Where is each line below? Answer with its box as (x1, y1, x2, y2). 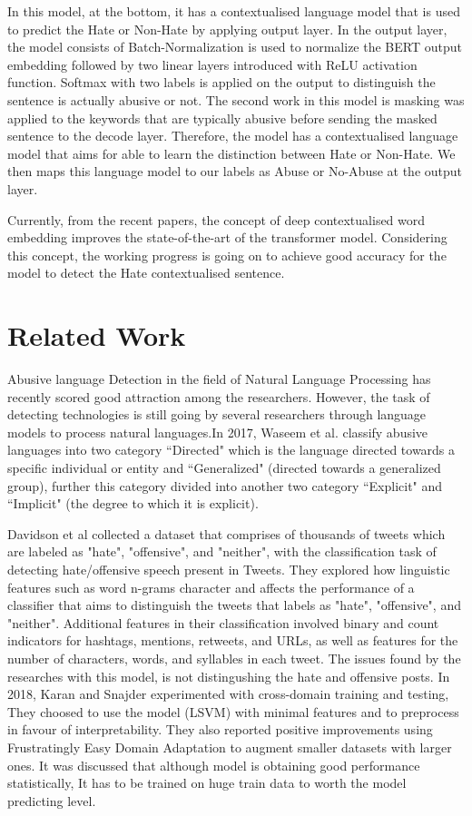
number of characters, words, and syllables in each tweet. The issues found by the (7, 648, 461, 667)
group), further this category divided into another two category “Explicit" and (7, 476, 443, 495)
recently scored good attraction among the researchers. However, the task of (7, 387, 430, 406)
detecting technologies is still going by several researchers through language (7, 405, 427, 424)
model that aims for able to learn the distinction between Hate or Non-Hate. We (7, 143, 456, 162)
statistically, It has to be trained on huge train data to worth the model (7, 773, 407, 792)
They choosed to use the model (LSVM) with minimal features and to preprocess (7, 702, 459, 721)
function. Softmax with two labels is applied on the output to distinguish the (7, 73, 436, 92)
